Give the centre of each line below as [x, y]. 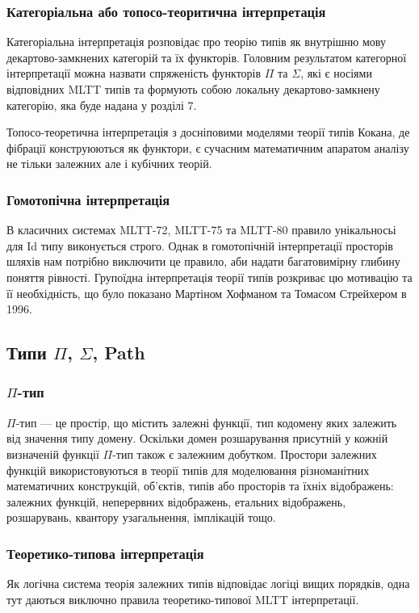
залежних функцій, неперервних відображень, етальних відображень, [176, 501]
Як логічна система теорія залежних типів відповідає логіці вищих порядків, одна [208, 584]
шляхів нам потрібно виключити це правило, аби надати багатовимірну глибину [203, 261]
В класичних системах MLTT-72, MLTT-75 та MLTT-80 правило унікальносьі [201, 230]
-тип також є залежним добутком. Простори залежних [245, 453]
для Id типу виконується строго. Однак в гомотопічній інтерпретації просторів [200, 245]
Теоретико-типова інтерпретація [105, 553]
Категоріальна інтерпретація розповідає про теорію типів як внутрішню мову [196, 42]
